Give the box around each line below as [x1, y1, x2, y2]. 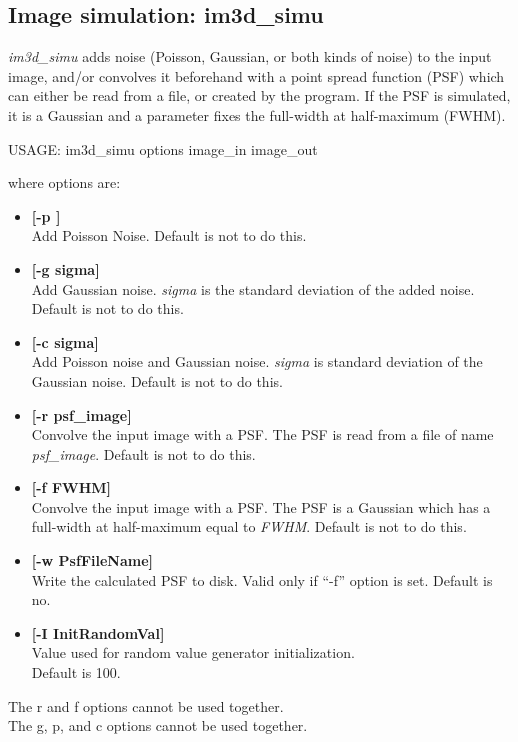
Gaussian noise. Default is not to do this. [31, 370, 283, 391]
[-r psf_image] [31, 404, 132, 425]
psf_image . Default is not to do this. [31, 443, 256, 464]
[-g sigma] [31, 258, 100, 279]
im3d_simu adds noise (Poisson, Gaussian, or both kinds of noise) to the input [8, 46, 492, 67]
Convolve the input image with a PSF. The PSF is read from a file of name [31, 424, 494, 445]
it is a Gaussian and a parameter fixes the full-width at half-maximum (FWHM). [8, 104, 506, 125]
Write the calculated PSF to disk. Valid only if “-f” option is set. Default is [31, 569, 493, 590]
